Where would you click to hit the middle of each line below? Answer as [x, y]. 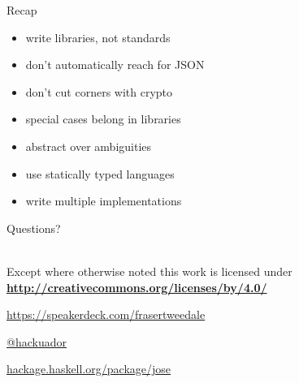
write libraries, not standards [98, 37]
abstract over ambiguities [89, 146]
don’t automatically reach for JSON [115, 65]
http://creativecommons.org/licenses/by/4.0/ [137, 287]
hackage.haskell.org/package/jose [89, 369]
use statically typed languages [100, 173]
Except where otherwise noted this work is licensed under [149, 271]
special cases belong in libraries [103, 119]
